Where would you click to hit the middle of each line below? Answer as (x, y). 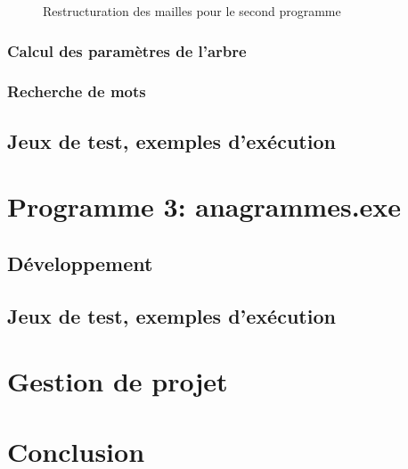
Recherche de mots (77, 91)
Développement (80, 263)
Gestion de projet (118, 381)
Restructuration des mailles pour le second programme (192, 11)
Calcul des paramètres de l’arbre (127, 50)
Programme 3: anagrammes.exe (204, 206)
